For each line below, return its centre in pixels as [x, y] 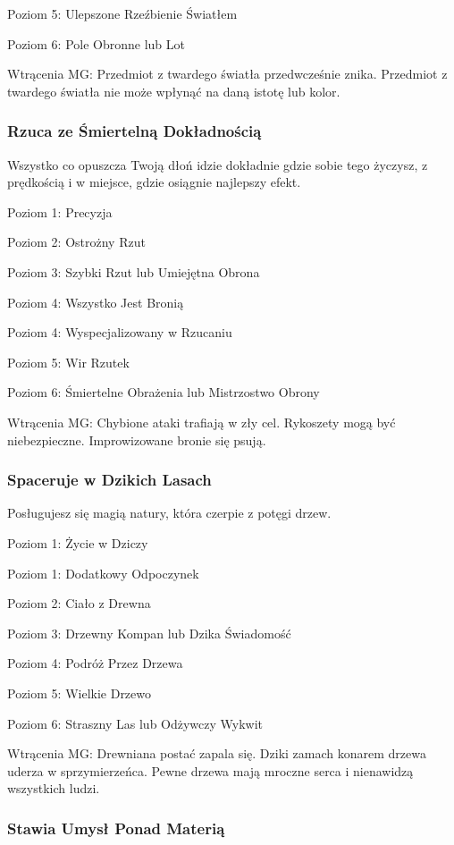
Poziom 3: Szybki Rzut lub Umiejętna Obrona [134, 271]
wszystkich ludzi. [54, 788]
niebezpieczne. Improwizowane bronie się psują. [137, 439]
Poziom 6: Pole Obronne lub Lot [96, 43]
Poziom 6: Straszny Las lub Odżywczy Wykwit [135, 723]
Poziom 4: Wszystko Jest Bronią [96, 302]
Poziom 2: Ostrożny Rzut [76, 242]
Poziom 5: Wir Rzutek [68, 362]
